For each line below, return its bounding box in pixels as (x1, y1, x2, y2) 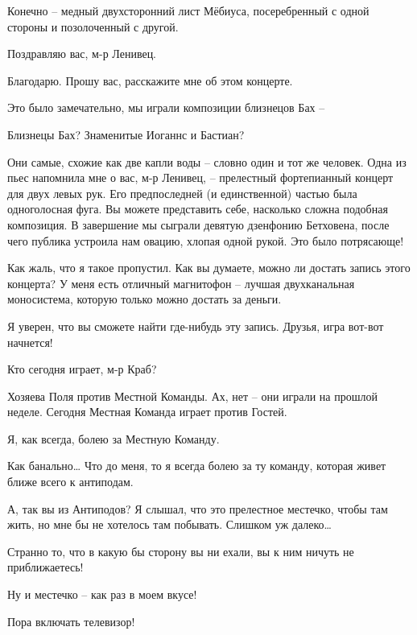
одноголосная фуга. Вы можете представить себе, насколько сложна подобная (7, 200, 388, 217)
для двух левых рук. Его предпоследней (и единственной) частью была (7, 184, 357, 201)
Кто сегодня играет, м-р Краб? (7, 361, 157, 377)
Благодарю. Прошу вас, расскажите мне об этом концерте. (7, 72, 293, 89)
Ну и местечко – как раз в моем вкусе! (7, 586, 197, 603)
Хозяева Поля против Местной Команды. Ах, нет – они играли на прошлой (7, 387, 378, 404)
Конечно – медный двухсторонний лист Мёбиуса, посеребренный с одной (7, 2, 370, 19)
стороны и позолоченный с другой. (7, 18, 179, 35)
